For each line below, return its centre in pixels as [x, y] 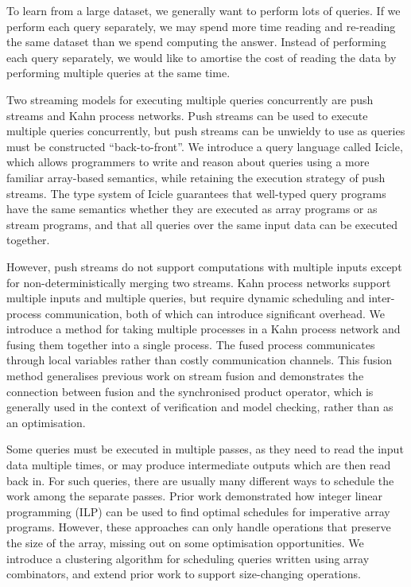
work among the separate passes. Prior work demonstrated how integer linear [194, 496]
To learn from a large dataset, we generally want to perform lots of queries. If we [204, 10]
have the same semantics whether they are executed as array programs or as [192, 209]
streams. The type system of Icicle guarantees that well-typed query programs [196, 193]
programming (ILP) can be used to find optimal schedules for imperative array [198, 511]
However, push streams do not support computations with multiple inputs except [204, 266]
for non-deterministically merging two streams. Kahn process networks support [199, 282]
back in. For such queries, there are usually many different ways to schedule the [200, 480]
